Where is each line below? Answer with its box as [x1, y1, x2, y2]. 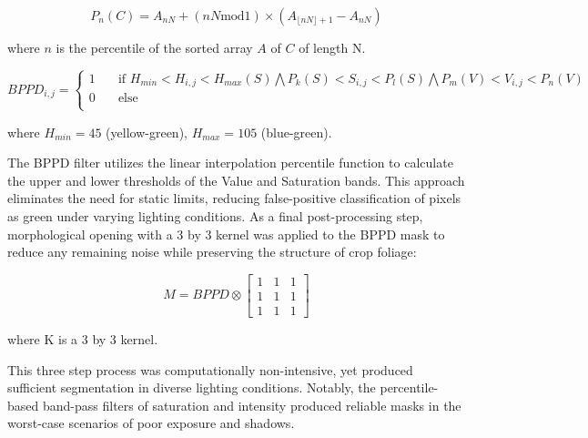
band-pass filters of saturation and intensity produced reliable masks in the [42, 395, 461, 414]
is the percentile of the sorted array [56, 38, 253, 56]
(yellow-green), [106, 122, 188, 141]
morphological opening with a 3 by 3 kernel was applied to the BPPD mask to [7, 224, 445, 243]
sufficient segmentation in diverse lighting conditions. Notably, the [7, 378, 376, 397]
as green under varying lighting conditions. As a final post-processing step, [7, 207, 423, 226]
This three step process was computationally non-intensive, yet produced [7, 360, 413, 379]
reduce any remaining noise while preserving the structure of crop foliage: [7, 242, 417, 261]
